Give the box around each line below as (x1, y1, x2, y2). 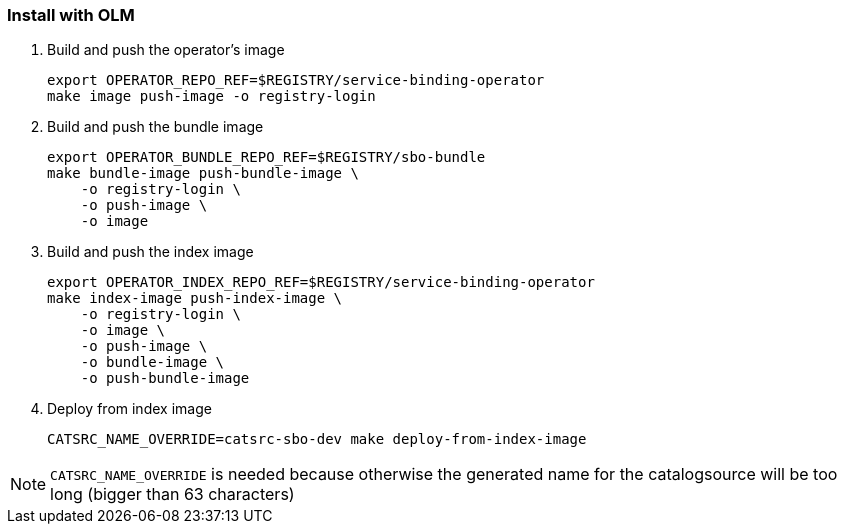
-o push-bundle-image (80, 370, 250, 387)
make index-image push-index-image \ (47, 290, 343, 307)
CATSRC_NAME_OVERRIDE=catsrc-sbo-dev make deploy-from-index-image (47, 431, 587, 448)
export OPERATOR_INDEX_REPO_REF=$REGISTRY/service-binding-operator (47, 274, 595, 291)
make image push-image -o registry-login (47, 88, 376, 105)
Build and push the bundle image (47, 118, 264, 136)
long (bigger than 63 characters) (50, 484, 295, 505)
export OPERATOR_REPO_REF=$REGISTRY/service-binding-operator (47, 72, 545, 89)
